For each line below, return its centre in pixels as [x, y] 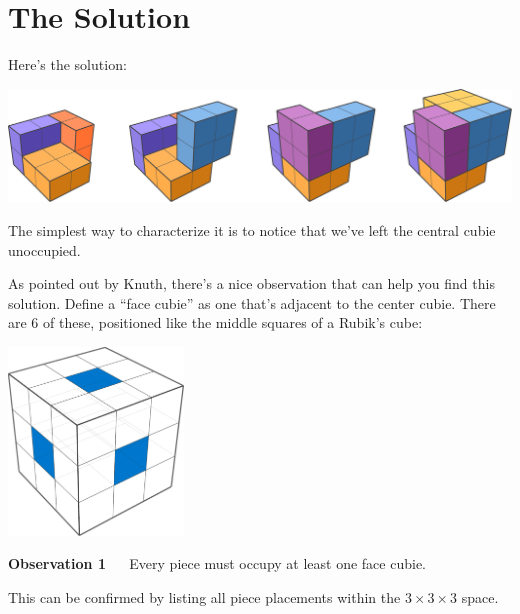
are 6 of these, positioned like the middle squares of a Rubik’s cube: [215, 322]
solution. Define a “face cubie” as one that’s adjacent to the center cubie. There [252, 302]
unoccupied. [44, 249]
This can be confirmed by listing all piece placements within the [204, 596]
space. [480, 596]
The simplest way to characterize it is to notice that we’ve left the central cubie [252, 230]
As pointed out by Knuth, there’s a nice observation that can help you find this [251, 283]
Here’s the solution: [67, 64]
